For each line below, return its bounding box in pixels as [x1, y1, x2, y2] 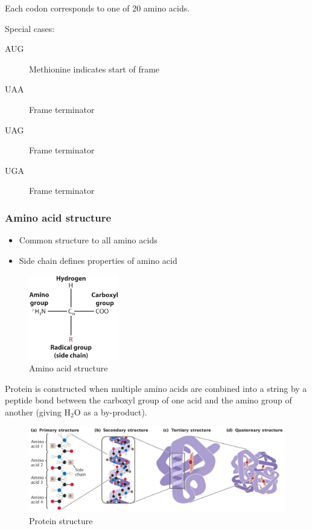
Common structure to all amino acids [19, 234, 158, 246]
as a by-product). [83, 405, 147, 418]
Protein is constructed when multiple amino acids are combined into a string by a [5, 382, 307, 394]
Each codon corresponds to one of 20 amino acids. [5, 2, 190, 14]
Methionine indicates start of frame [29, 62, 160, 75]
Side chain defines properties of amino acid [19, 254, 177, 266]
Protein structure [29, 514, 93, 527]
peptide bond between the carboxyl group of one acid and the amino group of [5, 394, 292, 406]
